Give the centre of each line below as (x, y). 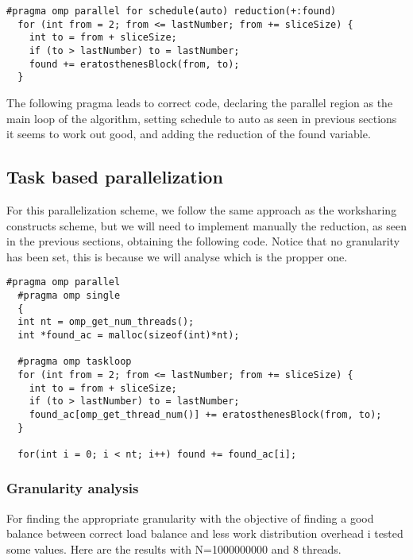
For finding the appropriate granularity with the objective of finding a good (190, 518)
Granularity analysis (73, 488)
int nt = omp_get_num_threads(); (106, 322)
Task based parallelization (115, 177)
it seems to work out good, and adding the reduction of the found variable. (189, 134)
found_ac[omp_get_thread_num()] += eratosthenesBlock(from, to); (205, 414)
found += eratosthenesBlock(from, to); (134, 64)
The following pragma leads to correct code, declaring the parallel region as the (200, 102)
